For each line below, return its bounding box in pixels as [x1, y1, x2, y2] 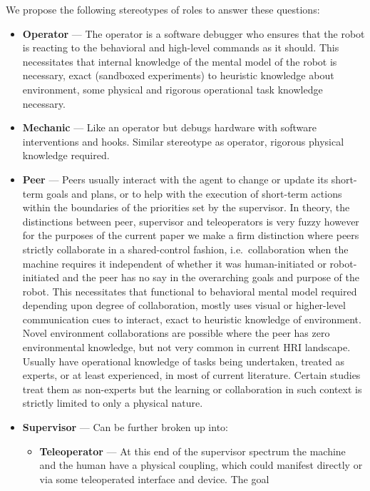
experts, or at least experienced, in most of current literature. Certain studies [22, 368, 361, 383]
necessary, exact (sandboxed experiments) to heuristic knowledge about [22, 68, 334, 83]
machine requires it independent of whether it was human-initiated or [22, 255, 327, 270]
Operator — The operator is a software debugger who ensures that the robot [22, 26, 365, 41]
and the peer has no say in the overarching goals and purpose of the [62, 270, 360, 285]
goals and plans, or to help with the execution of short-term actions [46, 186, 342, 201]
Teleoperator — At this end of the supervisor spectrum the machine [39, 443, 346, 458]
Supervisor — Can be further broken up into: [22, 420, 228, 435]
